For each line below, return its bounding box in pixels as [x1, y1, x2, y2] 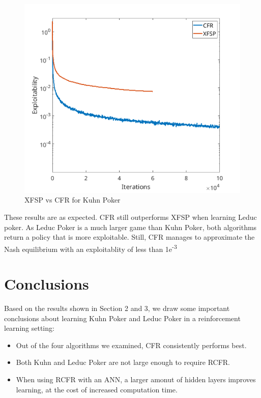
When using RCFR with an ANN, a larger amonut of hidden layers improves [16, 374, 256, 385]
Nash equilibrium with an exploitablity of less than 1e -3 [4, 242, 177, 254]
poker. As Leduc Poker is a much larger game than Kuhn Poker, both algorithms [4, 221, 257, 232]
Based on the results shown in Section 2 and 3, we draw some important [4, 303, 230, 314]
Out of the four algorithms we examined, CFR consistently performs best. [16, 339, 247, 350]
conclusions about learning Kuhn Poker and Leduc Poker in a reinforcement [4, 312, 241, 323]
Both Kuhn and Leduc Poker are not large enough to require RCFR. [16, 357, 230, 367]
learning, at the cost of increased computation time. [16, 384, 178, 394]
